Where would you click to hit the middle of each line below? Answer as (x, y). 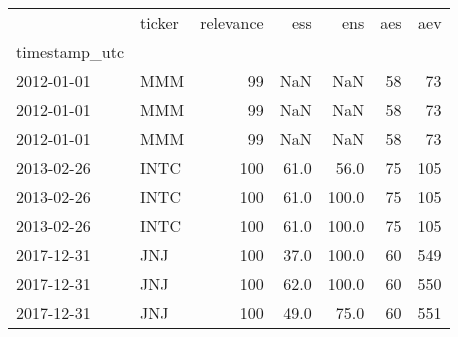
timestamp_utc (70, 51)
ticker (159, 22)
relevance (232, 22)
